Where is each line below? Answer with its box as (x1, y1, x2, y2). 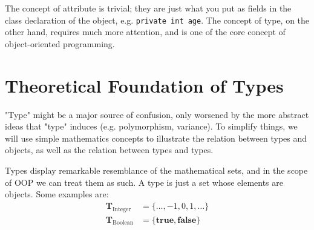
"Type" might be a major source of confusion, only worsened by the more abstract (5, 108, 309, 120)
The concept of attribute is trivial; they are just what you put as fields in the (5, 2, 292, 14)
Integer (113, 206, 131, 212)
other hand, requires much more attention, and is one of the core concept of (5, 25, 286, 38)
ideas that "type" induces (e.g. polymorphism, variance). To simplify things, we (5, 120, 298, 133)
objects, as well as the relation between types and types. (5, 143, 214, 156)
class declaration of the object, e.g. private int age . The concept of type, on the (5, 13, 310, 26)
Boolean (113, 220, 134, 226)
